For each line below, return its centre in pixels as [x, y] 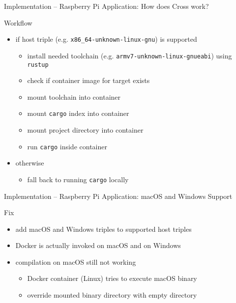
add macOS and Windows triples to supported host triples [103, 229]
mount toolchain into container [74, 96]
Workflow [18, 22]
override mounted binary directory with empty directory [112, 295]
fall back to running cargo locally [78, 179]
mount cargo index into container [78, 113]
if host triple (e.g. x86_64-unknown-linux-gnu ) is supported [106, 39]
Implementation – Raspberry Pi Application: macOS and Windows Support [118, 196]
